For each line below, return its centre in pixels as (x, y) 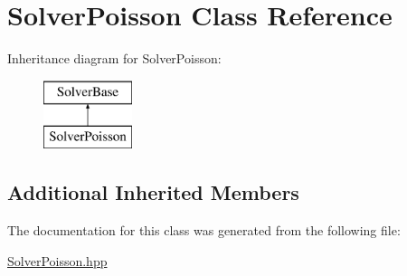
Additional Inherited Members (153, 192)
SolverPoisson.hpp (57, 260)
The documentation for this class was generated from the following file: (204, 230)
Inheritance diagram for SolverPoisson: (114, 58)
